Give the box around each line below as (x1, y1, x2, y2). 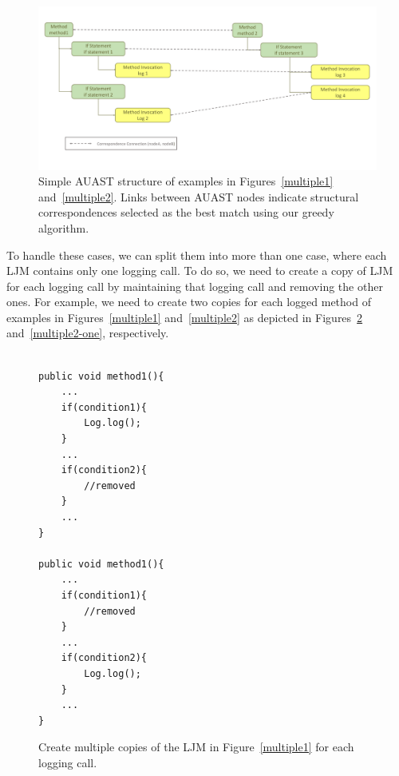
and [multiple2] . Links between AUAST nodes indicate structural (38, 188, 359, 205)
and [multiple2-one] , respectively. (6, 324, 169, 341)
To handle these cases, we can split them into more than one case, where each (6, 246, 387, 263)
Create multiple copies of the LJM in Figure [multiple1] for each (38, 738, 354, 755)
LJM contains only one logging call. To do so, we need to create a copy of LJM (6, 262, 393, 279)
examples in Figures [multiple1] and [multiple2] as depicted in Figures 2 (6, 308, 363, 325)
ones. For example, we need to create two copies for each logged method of (6, 293, 371, 310)
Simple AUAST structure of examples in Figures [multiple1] (38, 173, 334, 189)
